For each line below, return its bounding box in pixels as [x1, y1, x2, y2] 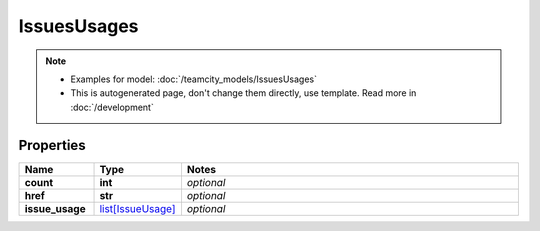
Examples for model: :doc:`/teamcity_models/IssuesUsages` [70, 73, 317, 85]
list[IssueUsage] [99, 201, 176, 215]
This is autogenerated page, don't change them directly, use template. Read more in [70, 87, 417, 99]
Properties [18, 136, 86, 154]
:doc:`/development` [70, 101, 154, 113]
